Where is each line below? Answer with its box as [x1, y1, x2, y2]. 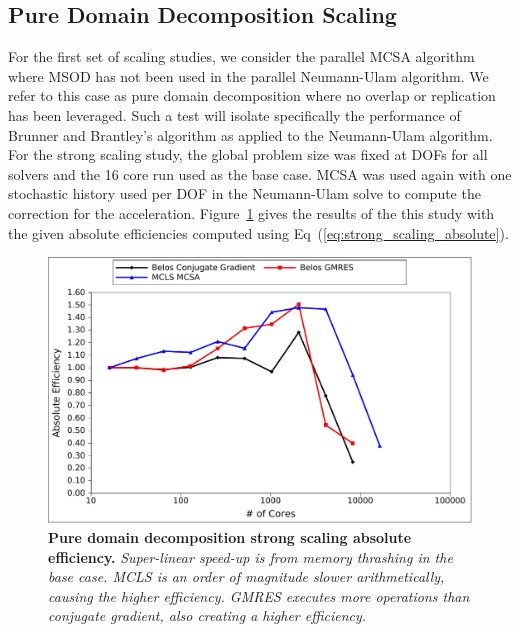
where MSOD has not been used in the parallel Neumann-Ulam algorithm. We [8, 65, 489, 86]
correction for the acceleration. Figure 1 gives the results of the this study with [8, 202, 495, 223]
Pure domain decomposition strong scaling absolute [48, 526, 412, 547]
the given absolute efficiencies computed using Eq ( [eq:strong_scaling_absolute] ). [8, 222, 509, 243]
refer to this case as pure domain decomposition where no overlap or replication [8, 85, 496, 106]
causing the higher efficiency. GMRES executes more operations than [48, 585, 470, 606]
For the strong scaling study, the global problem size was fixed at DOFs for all [8, 144, 488, 165]
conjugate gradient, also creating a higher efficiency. [48, 605, 367, 626]
